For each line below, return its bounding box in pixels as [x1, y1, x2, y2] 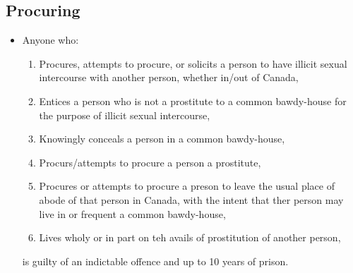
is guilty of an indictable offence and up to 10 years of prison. [22, 253, 289, 268]
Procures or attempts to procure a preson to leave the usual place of [39, 178, 335, 193]
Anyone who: [22, 32, 79, 47]
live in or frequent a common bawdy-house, [39, 206, 226, 221]
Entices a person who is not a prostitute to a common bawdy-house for [39, 93, 347, 108]
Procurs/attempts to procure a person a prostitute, [39, 154, 261, 169]
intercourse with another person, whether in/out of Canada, [39, 70, 299, 85]
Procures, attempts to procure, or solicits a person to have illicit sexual [39, 56, 347, 71]
